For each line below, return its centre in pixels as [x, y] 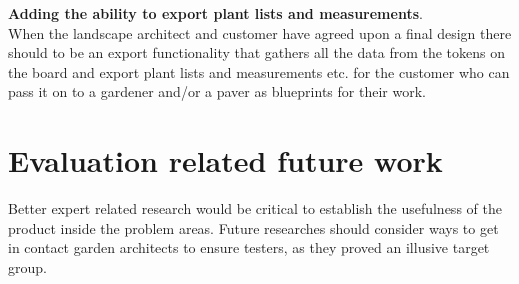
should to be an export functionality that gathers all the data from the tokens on [256, 52]
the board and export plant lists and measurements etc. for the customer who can [259, 71]
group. [27, 266]
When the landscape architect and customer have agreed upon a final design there [260, 32]
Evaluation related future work [225, 160]
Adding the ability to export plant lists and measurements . [215, 13]
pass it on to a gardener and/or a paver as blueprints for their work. [217, 91]
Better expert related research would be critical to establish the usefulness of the [255, 208]
